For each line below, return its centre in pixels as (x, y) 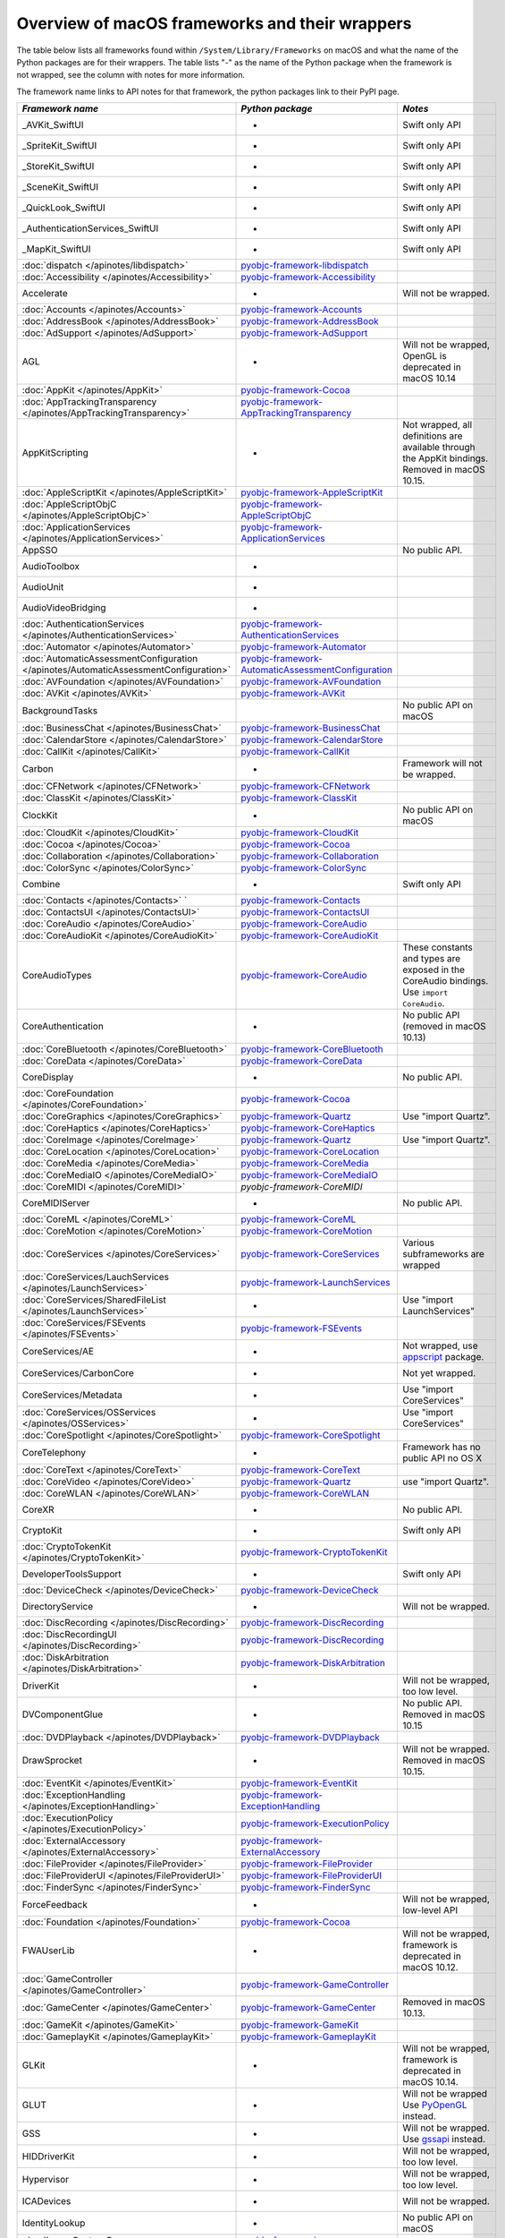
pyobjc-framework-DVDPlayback (310, 1738)
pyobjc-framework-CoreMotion (307, 1231)
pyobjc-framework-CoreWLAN (305, 1493)
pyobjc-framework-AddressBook (310, 321)
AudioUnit (43, 587)
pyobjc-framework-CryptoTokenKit (314, 1552)
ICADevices (46, 2201)
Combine (41, 884)
